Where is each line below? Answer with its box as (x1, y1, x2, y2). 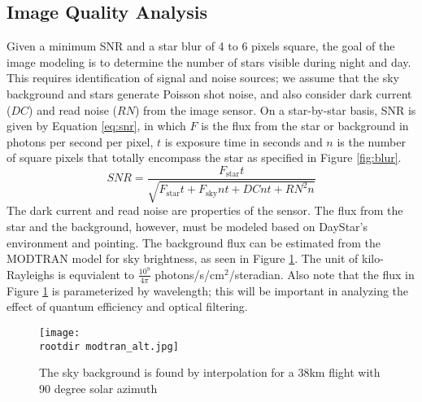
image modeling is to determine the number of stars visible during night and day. (7, 53, 411, 70)
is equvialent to (58, 265, 135, 282)
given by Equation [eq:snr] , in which (7, 117, 186, 134)
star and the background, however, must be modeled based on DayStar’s (7, 218, 368, 234)
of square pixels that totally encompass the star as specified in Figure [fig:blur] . (7, 149, 402, 166)
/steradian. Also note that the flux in (228, 265, 415, 282)
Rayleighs (7, 265, 54, 282)
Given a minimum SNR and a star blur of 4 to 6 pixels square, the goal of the (7, 37, 395, 55)
